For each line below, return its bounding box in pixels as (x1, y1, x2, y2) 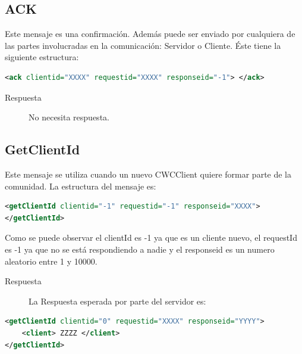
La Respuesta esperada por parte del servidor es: (29, 294, 206, 307)
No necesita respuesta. (29, 111, 109, 123)
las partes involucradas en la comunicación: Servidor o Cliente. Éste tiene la (5, 39, 281, 51)
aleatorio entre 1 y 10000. (5, 254, 97, 267)
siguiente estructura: (5, 51, 79, 63)
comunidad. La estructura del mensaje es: (5, 179, 156, 192)
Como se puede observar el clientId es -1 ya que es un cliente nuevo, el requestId (5, 231, 297, 244)
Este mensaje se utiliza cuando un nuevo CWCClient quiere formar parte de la (5, 167, 292, 180)
